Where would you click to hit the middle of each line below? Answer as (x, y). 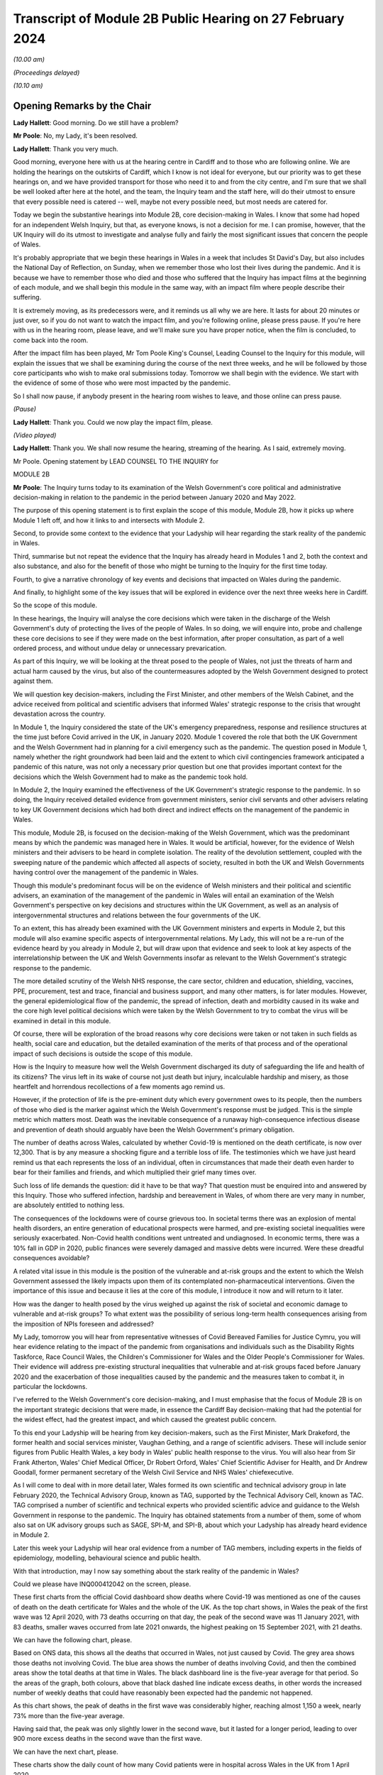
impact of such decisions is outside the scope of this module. (103, 1054)
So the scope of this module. (55, 605)
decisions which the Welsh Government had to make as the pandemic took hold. (131, 777)
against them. (33, 681)
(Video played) (35, 435)
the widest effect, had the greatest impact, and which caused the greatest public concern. (145, 1419)
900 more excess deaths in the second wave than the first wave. (107, 1739)
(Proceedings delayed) (46, 72)
